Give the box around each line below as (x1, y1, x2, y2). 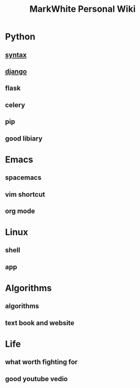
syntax (5, 51, 27, 59)
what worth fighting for (5, 358, 78, 366)
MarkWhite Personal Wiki (29, 3, 136, 15)
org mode (5, 207, 35, 215)
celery (5, 101, 26, 109)
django (5, 67, 27, 76)
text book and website (5, 319, 75, 327)
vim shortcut (5, 190, 45, 199)
